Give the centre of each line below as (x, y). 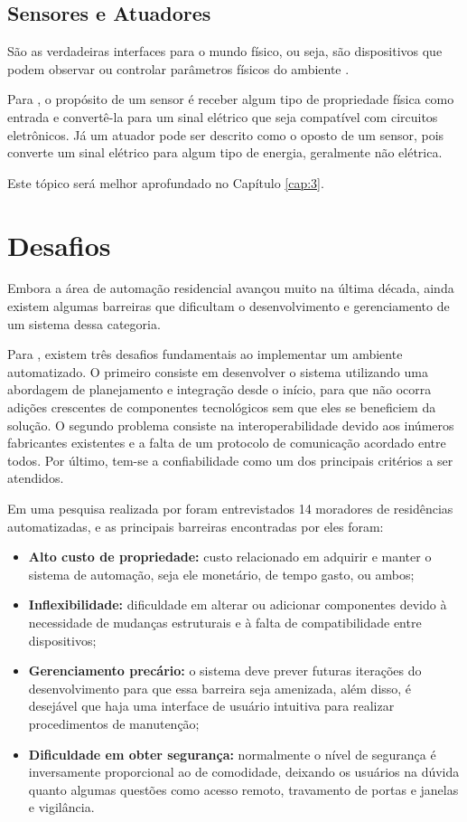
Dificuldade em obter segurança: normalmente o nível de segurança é (232, 754)
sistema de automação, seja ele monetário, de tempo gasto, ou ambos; (221, 574)
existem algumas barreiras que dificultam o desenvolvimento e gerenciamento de (229, 306)
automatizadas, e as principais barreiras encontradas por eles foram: (196, 526)
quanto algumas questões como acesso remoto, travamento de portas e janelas (243, 789)
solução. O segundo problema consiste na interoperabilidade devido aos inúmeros (231, 425)
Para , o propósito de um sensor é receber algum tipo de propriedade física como (231, 99)
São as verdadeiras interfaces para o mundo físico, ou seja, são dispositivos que (225, 51)
